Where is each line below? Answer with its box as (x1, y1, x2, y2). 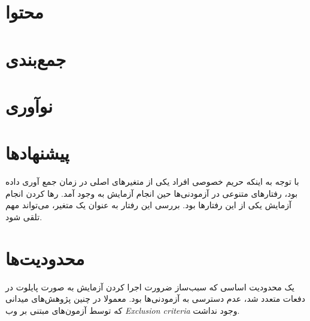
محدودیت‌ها (5, 245, 85, 270)
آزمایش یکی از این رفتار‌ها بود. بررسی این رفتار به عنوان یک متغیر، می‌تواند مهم (5, 199, 291, 211)
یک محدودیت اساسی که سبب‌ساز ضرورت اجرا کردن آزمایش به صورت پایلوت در (5, 280, 294, 293)
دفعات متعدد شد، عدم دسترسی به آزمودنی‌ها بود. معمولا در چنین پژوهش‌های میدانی (5, 292, 305, 305)
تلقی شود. (5, 211, 42, 223)
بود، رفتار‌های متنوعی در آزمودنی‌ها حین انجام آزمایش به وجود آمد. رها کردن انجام (5, 187, 298, 199)
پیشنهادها (5, 140, 69, 165)
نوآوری (5, 93, 53, 118)
